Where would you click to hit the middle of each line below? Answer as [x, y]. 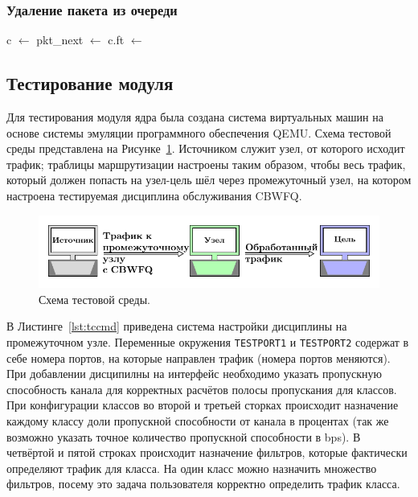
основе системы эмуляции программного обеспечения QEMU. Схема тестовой [199, 132]
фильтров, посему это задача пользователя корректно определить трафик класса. [203, 484]
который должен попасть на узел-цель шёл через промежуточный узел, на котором [209, 180]
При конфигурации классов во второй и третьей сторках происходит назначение [203, 405]
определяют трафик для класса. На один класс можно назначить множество [192, 468]
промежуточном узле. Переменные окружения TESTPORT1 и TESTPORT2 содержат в [208, 341]
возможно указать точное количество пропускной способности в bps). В [184, 436]
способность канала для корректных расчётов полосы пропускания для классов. [202, 389]
